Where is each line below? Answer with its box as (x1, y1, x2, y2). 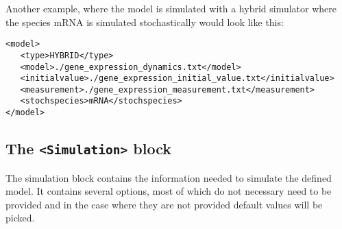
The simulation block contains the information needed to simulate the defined (5, 170, 332, 184)
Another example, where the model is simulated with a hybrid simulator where (5, 1, 337, 15)
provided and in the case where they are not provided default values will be (5, 197, 323, 211)
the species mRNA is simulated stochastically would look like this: (5, 14, 284, 29)
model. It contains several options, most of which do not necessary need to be (5, 184, 332, 198)
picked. (5, 210, 35, 225)
